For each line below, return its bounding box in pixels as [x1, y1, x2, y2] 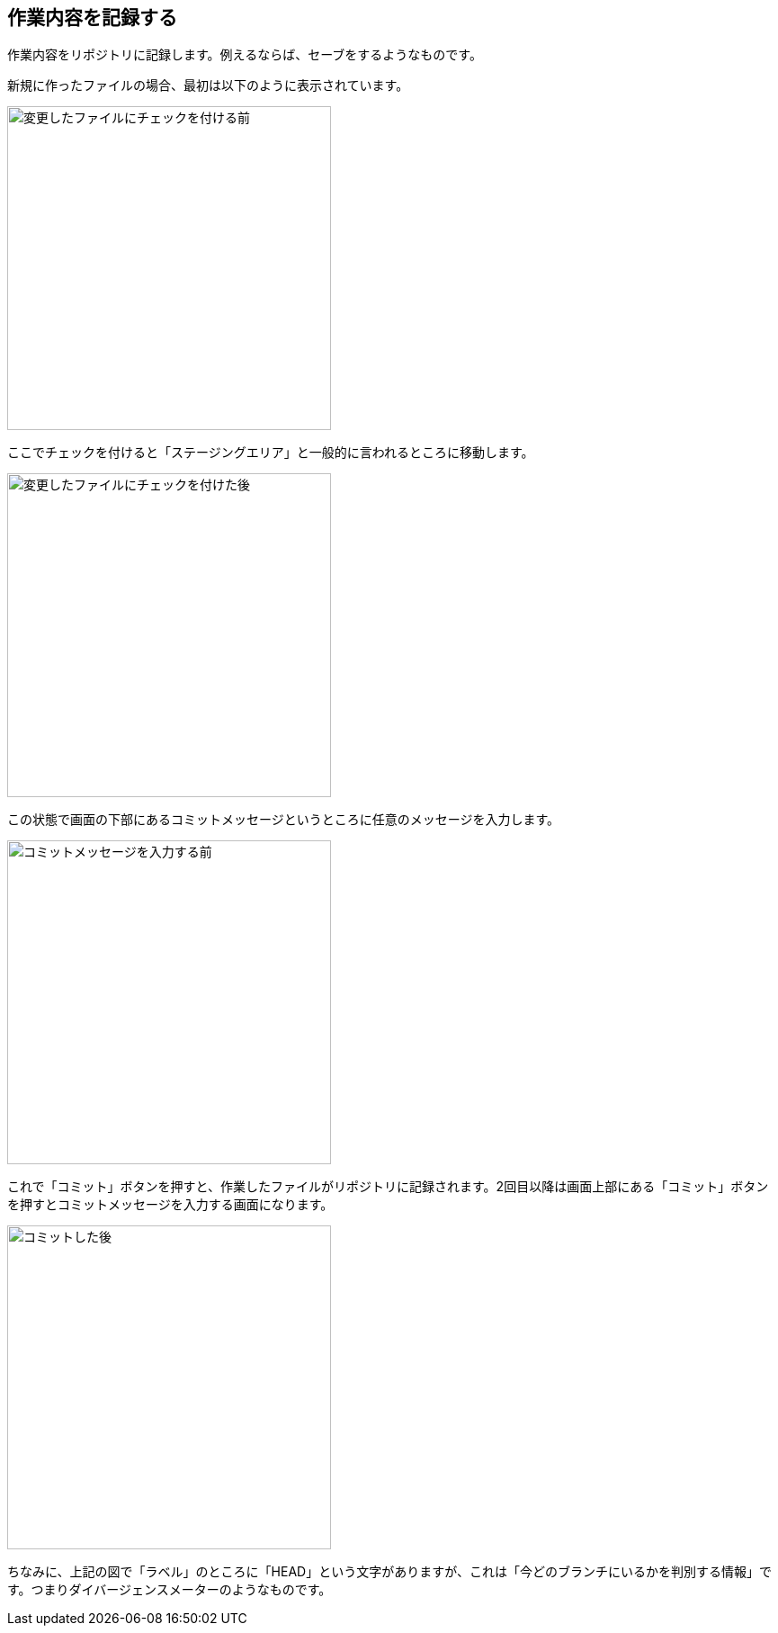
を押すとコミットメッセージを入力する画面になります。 [7, 1197, 334, 1213]
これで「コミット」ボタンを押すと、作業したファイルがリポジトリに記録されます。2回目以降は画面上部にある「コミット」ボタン [7, 1179, 769, 1195]
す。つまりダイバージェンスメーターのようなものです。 [7, 1582, 332, 1598]
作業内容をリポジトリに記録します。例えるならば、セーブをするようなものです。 [7, 47, 482, 63]
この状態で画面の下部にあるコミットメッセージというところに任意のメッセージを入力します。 [7, 812, 560, 828]
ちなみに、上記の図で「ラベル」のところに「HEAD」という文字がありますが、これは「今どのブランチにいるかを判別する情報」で [7, 1564, 772, 1580]
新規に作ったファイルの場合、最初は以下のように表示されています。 [7, 77, 409, 94]
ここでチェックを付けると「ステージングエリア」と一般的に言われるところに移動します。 [7, 444, 534, 461]
